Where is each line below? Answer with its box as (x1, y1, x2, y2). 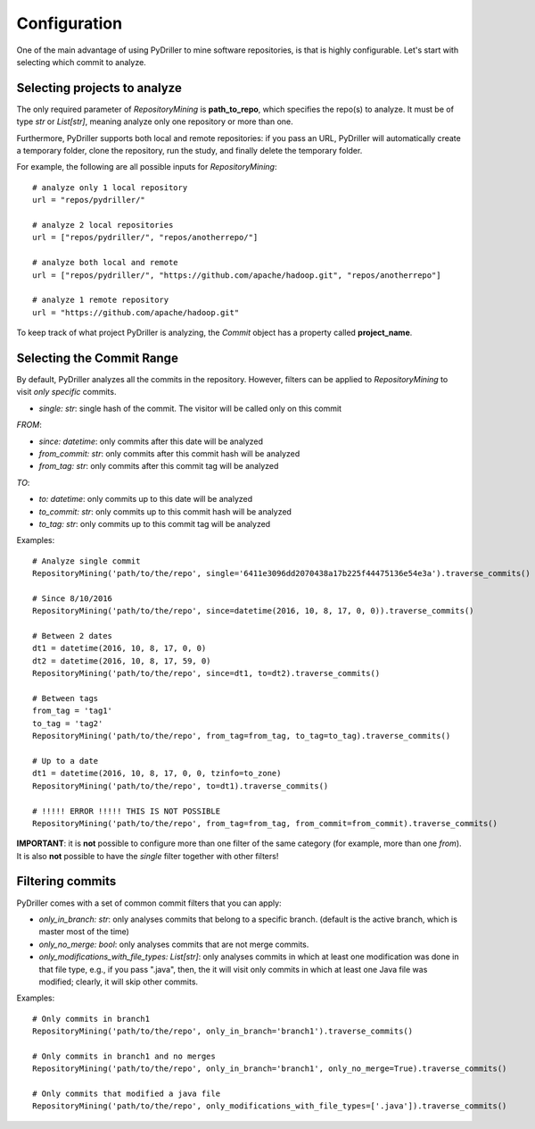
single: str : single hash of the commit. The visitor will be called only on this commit (38, 403, 342, 414)
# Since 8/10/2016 (32, 593, 113, 603)
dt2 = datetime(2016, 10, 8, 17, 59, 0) (32, 656, 211, 665)
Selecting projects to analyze (16, 80, 182, 96)
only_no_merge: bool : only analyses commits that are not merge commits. (38, 939, 309, 949)
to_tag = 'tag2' (32, 718, 103, 728)
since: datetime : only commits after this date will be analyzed (38, 436, 263, 447)
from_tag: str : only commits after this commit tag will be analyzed (38, 461, 279, 472)
